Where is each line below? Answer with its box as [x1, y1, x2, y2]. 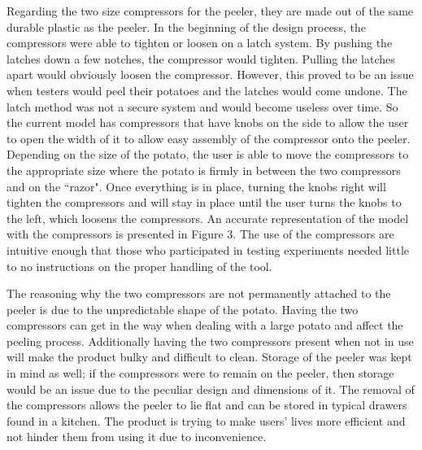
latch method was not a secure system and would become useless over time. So [7, 98, 398, 115]
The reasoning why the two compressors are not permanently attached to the [7, 285, 391, 302]
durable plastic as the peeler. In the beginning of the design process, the [7, 18, 366, 35]
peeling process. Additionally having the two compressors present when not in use [7, 332, 414, 349]
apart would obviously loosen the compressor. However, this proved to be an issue [7, 66, 414, 83]
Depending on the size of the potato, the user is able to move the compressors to [7, 146, 409, 163]
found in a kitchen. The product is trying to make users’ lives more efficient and [7, 412, 406, 429]
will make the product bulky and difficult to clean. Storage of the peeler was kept [7, 348, 412, 365]
